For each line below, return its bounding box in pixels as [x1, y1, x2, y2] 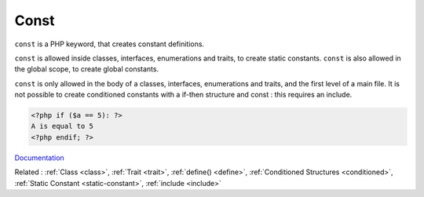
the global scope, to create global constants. [14, 64, 159, 74]
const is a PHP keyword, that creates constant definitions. [14, 39, 204, 49]
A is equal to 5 [31, 122, 94, 131]
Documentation [14, 153, 64, 162]
